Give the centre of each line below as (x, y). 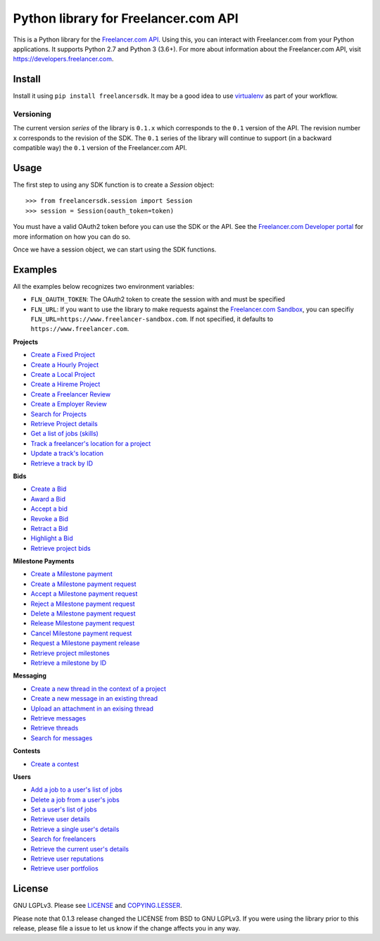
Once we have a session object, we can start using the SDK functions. (115, 249)
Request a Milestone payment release (85, 643)
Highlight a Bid (52, 538)
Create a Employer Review (69, 404)
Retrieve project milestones (70, 653)
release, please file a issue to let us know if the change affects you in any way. (127, 928)
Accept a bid (49, 509)
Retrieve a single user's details (75, 829)
